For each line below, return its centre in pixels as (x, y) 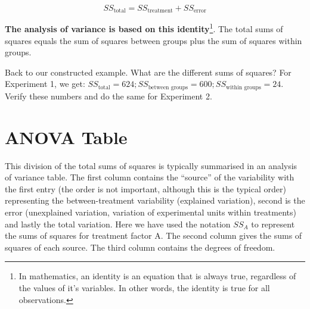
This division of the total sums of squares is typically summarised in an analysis (151, 165)
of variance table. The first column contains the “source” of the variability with (150, 177)
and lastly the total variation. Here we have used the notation (118, 224)
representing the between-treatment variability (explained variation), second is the (155, 200)
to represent (273, 224)
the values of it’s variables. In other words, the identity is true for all (144, 288)
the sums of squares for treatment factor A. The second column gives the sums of (154, 235)
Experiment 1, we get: (45, 84)
